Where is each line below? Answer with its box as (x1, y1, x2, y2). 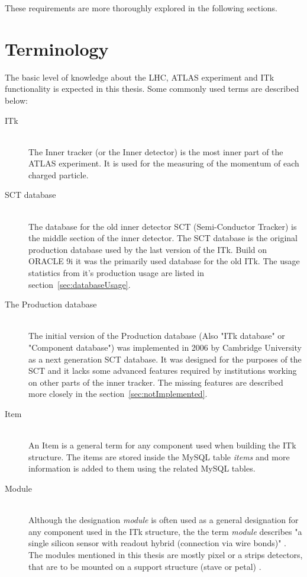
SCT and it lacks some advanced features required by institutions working (28, 364, 297, 377)
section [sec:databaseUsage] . (28, 278, 131, 290)
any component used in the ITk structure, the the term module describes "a (28, 525, 302, 537)
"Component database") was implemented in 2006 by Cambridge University (28, 341, 302, 353)
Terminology (5, 36, 109, 60)
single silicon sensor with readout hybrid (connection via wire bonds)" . (28, 537, 286, 549)
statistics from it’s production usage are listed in (28, 267, 204, 279)
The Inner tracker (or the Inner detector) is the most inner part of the (28, 145, 283, 158)
